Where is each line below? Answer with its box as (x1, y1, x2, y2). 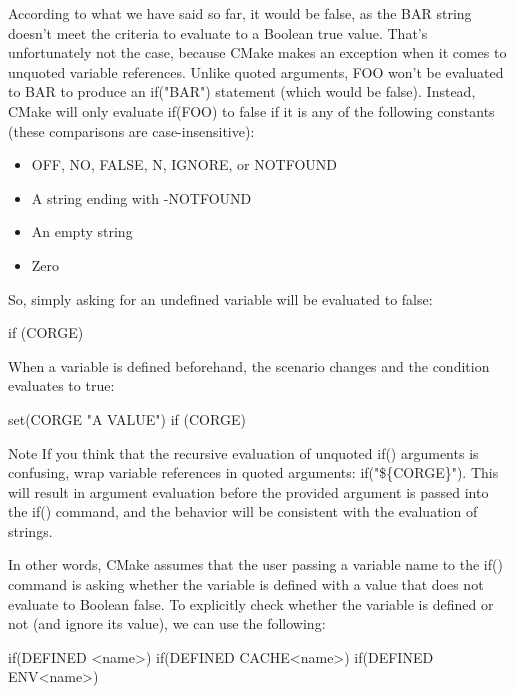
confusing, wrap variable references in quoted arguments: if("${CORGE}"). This (8, 462, 499, 483)
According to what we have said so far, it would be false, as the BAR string (8, 3, 472, 23)
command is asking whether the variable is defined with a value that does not (8, 574, 484, 595)
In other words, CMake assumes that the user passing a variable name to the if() (8, 554, 503, 575)
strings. (8, 520, 53, 541)
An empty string (31, 221, 133, 242)
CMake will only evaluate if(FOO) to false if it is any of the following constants (8, 100, 495, 121)
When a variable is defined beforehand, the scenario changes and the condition (8, 355, 490, 376)
